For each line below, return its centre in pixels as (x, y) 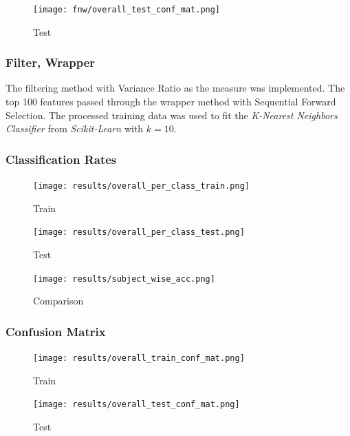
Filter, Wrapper (51, 62)
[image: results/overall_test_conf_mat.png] (136, 405)
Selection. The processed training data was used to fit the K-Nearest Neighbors (172, 115)
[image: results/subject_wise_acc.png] (124, 279)
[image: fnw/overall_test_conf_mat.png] (127, 10)
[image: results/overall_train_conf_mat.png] (139, 359)
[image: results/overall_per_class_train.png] (141, 186)
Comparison (58, 301)
